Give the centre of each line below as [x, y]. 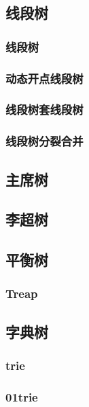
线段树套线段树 [44, 109]
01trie [22, 396]
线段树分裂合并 [44, 141]
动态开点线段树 [44, 78]
